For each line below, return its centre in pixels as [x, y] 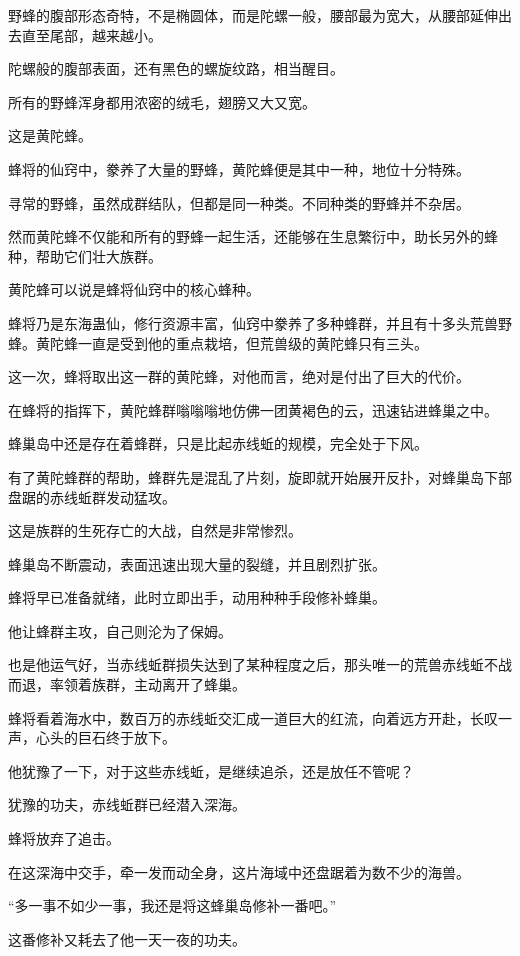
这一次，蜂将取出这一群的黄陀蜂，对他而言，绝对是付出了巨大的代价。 [239, 376]
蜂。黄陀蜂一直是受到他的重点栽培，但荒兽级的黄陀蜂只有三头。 [218, 342]
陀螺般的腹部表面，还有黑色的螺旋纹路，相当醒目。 [176, 68]
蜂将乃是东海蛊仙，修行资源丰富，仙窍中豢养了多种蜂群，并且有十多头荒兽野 [260, 322]
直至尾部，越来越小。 [91, 34]
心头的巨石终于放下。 [105, 737]
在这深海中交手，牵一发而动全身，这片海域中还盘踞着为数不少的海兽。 [239, 871]
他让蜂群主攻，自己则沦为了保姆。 [120, 630]
